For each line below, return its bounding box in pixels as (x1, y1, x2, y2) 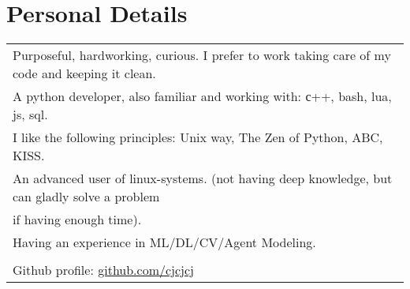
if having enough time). (13, 210, 142, 229)
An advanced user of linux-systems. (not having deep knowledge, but (13, 169, 393, 188)
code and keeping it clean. (13, 64, 156, 83)
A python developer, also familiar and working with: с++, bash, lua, (13, 87, 392, 106)
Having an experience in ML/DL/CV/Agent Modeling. (13, 233, 316, 252)
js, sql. (13, 105, 48, 124)
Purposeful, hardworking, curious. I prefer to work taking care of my (13, 46, 391, 65)
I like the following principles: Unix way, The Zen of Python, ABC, (13, 128, 383, 147)
